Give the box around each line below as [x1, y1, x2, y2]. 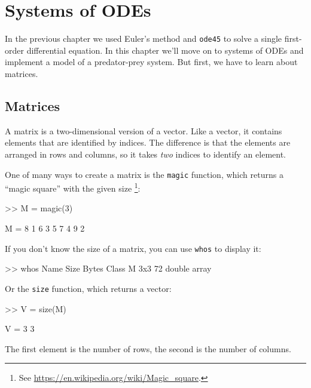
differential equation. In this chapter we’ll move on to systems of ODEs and [26, 44, 304, 56]
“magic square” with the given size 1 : [5, 180, 141, 194]
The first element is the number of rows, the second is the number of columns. [5, 342, 291, 355]
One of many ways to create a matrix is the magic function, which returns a [5, 168, 283, 180]
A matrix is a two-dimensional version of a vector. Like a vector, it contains [5, 124, 282, 137]
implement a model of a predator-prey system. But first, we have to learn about [5, 56, 298, 68]
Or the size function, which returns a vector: [5, 282, 172, 294]
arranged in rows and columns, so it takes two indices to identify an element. [5, 147, 286, 160]
